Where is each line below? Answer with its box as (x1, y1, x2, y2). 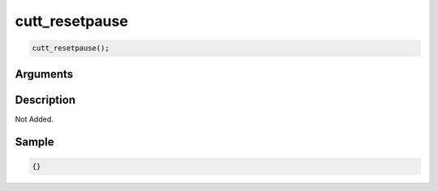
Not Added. (15, 114, 54, 124)
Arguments (15, 67, 74, 81)
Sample (15, 135, 54, 149)
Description (15, 93, 76, 107)
